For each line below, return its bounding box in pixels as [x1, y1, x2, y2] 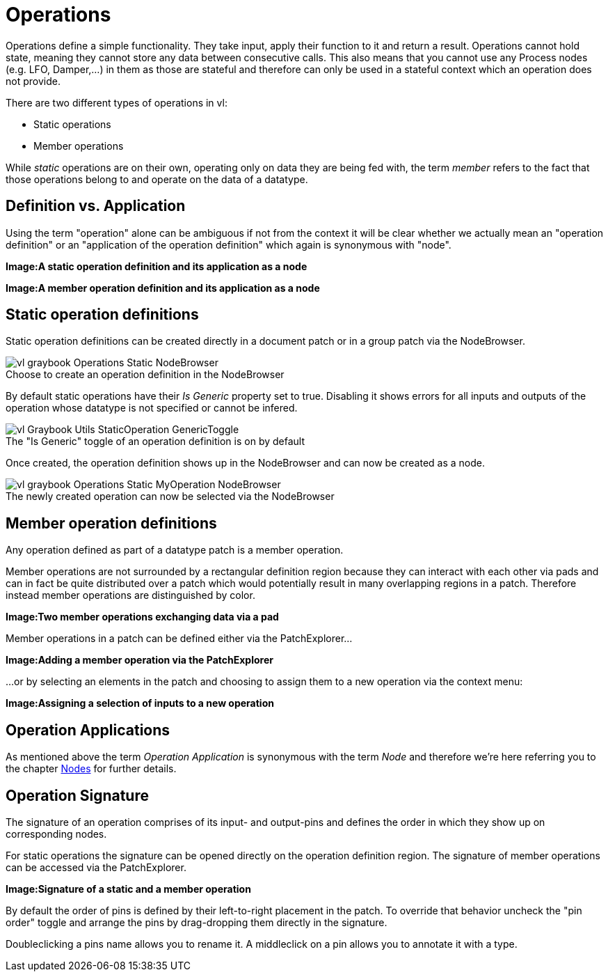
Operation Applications [6, 721, 170, 739]
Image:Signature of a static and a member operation [6, 882, 251, 895]
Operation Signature [6, 786, 149, 804]
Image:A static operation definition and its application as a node [6, 260, 307, 272]
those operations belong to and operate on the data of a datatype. [6, 173, 308, 185]
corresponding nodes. [6, 827, 107, 840]
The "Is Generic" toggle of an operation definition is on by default [6, 435, 305, 448]
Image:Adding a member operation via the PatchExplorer [6, 654, 273, 666]
